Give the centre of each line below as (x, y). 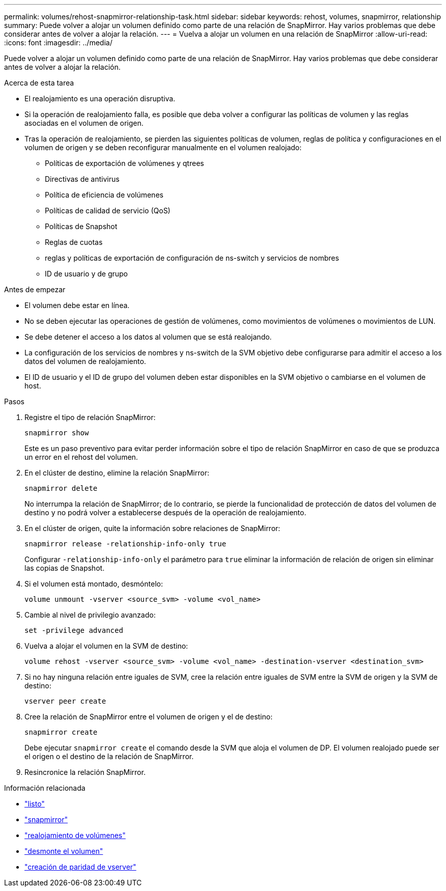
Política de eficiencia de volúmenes (104, 195)
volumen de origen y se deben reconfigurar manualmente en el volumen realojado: (163, 147)
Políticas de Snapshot (81, 226)
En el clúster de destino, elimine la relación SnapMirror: (117, 473)
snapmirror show (57, 433)
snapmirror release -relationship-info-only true (126, 544)
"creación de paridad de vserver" (80, 867)
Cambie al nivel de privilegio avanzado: (90, 615)
